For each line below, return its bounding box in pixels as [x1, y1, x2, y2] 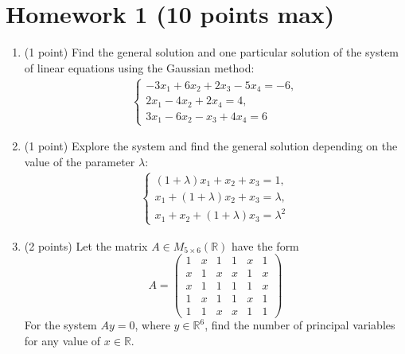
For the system [24, 317, 97, 333]
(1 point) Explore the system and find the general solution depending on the [24, 138, 398, 154]
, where [134, 317, 170, 333]
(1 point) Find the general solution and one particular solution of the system [24, 44, 399, 60]
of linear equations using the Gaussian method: [24, 59, 255, 76]
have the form [231, 237, 299, 254]
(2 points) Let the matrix [24, 237, 148, 254]
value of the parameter [24, 153, 135, 169]
